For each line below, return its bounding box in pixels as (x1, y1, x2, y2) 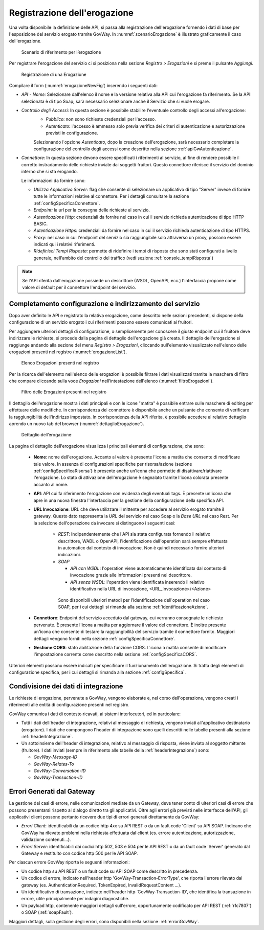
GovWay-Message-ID (33, 754, 78, 760)
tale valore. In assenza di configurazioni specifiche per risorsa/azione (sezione (33, 461, 193, 467)
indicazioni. (58, 552, 81, 558)
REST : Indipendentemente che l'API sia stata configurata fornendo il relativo (58, 531, 211, 537)
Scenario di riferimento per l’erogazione (21, 49, 101, 55)
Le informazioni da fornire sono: (21, 178, 86, 183)
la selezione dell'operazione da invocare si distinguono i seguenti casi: (33, 520, 176, 526)
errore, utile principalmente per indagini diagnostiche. (21, 896, 130, 902)
